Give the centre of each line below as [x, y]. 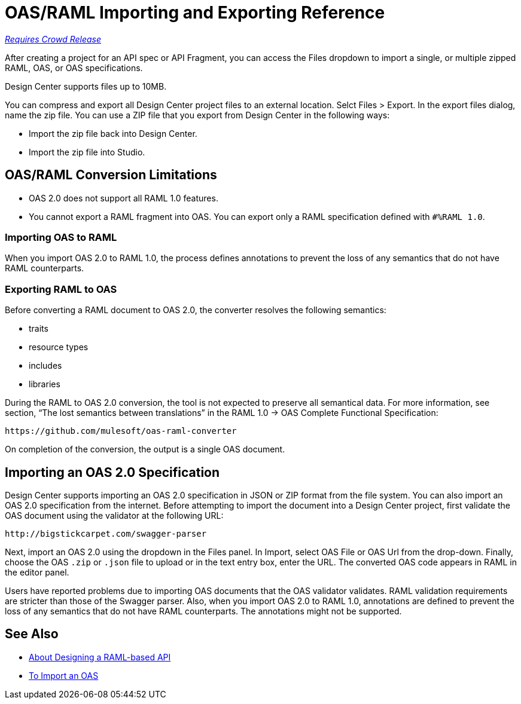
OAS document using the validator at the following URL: [114, 515]
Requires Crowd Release [53, 39]
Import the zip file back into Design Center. [113, 133]
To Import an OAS [64, 675]
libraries [45, 384]
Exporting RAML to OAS [61, 289]
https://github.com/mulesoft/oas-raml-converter [121, 431]
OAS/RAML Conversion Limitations [111, 175]
